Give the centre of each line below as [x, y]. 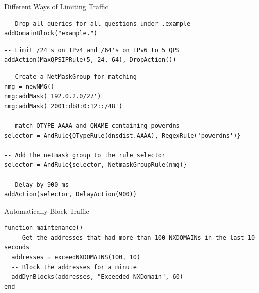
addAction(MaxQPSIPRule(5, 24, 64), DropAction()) [90, 60]
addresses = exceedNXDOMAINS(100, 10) [76, 258]
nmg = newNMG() [29, 87]
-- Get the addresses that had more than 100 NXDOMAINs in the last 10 [133, 238]
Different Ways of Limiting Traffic [56, 6]
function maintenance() [44, 228]
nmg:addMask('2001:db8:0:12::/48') [63, 106]
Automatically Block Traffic [47, 211]
